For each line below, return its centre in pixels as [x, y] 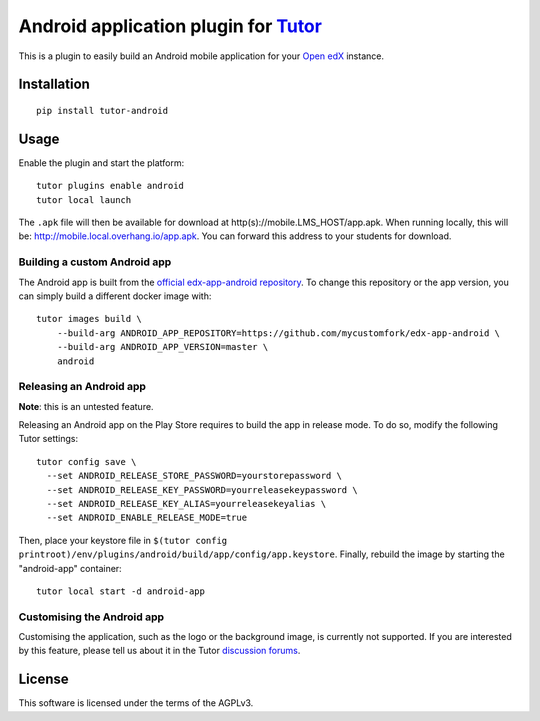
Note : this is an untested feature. [86, 406]
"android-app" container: [70, 568]
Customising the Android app [91, 617]
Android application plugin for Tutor [170, 26]
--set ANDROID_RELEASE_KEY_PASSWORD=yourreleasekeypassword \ [202, 489]
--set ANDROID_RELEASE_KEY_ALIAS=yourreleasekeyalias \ [186, 503]
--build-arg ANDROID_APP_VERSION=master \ [162, 347]
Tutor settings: [48, 439]
